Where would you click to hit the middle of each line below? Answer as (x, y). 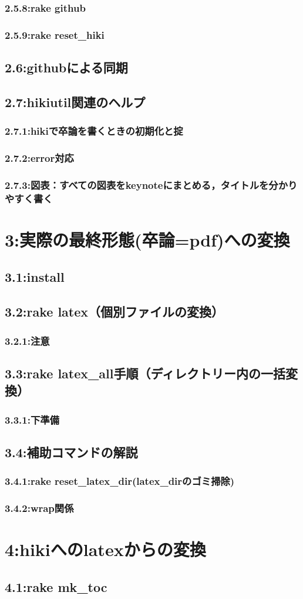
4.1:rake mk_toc (56, 586)
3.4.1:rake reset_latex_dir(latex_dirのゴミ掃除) (120, 481)
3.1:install (35, 277)
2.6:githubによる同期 (66, 67)
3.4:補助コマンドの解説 (71, 452)
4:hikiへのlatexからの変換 (105, 549)
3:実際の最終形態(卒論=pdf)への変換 (147, 239)
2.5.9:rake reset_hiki (55, 34)
